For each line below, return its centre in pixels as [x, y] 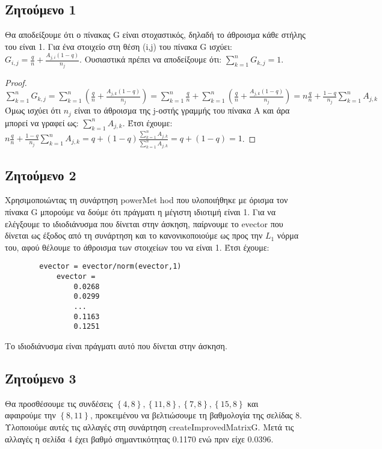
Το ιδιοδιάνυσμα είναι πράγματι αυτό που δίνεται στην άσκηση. [116, 346]
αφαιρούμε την [30, 415]
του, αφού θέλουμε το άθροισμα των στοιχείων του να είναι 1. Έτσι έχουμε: [137, 247]
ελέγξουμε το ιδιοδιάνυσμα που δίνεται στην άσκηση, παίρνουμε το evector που [144, 223]
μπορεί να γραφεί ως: [42, 122]
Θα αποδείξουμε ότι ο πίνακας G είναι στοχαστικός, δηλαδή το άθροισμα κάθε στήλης [155, 35]
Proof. [16, 82]
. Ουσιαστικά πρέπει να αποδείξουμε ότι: [151, 59]
